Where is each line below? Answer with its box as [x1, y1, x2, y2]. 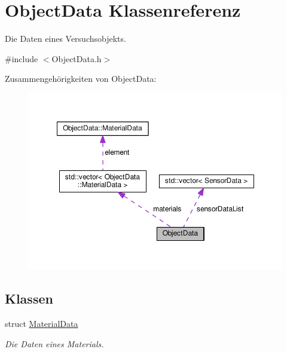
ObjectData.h [51, 52, 102, 65]
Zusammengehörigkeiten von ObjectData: [5, 72, 157, 85]
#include [5, 52, 38, 65]
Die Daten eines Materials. [5, 337, 104, 350]
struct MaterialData [5, 317, 78, 330]
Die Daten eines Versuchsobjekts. [5, 32, 126, 45]
